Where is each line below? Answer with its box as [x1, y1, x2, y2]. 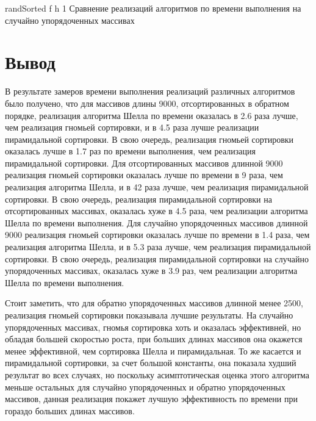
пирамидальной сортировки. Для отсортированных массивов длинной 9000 [5, 156, 283, 169]
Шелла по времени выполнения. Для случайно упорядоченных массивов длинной [5, 216, 308, 229]
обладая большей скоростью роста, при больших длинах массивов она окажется [5, 333, 303, 345]
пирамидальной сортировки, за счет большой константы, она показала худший [5, 356, 296, 369]
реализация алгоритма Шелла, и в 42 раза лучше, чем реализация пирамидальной [5, 181, 309, 193]
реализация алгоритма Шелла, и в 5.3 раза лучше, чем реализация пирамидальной [5, 240, 311, 253]
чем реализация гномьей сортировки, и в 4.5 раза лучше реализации [5, 121, 259, 134]
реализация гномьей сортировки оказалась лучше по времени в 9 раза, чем [5, 168, 283, 181]
